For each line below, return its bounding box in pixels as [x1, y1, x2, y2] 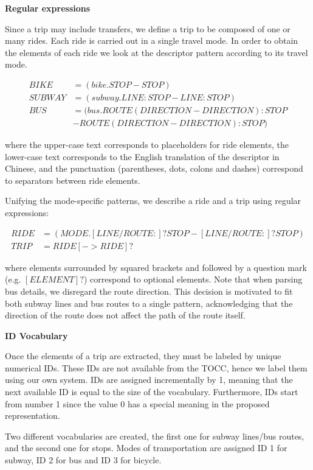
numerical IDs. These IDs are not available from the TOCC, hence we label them [5, 361, 308, 374]
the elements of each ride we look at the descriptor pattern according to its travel [5, 46, 308, 58]
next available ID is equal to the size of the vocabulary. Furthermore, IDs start [5, 385, 298, 398]
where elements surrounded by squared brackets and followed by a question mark [5, 261, 307, 273]
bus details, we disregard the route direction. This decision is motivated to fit [5, 284, 293, 297]
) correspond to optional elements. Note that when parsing [83, 273, 303, 286]
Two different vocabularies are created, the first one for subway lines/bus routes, [5, 429, 304, 442]
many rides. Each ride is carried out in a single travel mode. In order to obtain [5, 34, 298, 47]
